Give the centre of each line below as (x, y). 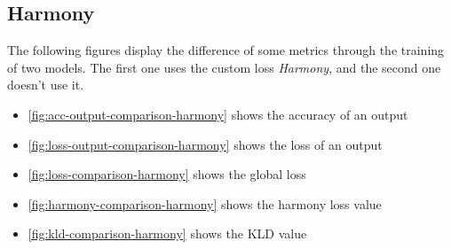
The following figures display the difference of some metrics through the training (226, 50)
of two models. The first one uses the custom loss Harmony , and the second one (224, 67)
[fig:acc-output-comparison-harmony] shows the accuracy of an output (218, 114)
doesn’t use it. (46, 85)
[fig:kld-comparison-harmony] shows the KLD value (167, 233)
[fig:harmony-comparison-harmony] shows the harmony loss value (205, 203)
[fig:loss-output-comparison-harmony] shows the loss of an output (205, 144)
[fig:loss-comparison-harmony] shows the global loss (167, 174)
